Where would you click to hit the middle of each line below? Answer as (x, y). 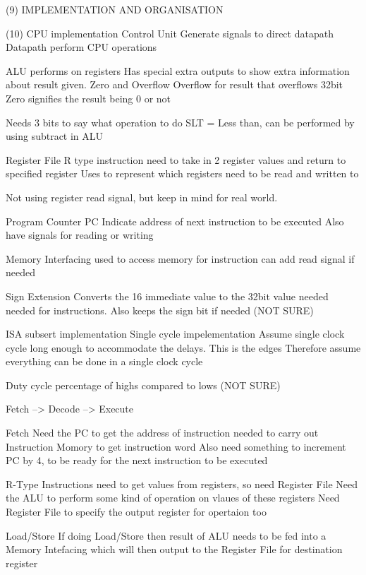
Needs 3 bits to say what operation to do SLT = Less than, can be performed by (180, 122)
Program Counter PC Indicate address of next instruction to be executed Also (175, 221)
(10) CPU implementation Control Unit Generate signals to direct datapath (170, 33)
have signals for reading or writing (80, 235)
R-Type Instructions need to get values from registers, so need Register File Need (182, 484)
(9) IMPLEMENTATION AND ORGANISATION (115, 9)
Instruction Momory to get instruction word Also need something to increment (176, 446)
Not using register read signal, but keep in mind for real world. (142, 197)
